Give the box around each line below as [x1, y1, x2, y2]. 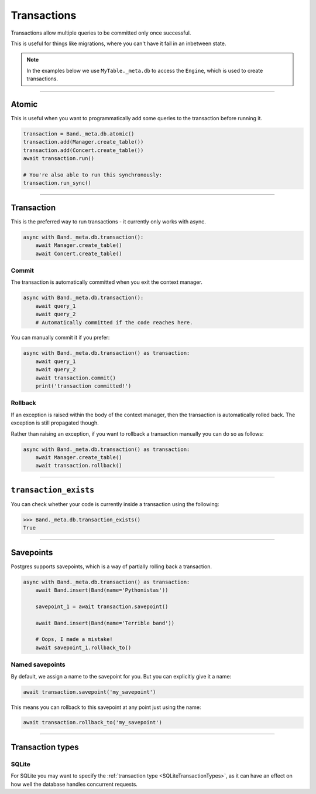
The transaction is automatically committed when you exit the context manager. [11, 279, 203, 286]
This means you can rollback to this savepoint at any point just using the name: [11, 704, 201, 711]
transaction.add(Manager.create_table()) [23, 138, 144, 145]
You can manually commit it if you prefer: [11, 334, 110, 341]
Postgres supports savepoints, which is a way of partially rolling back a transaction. [11, 563, 212, 570]
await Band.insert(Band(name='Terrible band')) [35, 619, 175, 626]
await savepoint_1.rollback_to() [35, 644, 132, 651]
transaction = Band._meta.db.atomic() [23, 131, 135, 137]
